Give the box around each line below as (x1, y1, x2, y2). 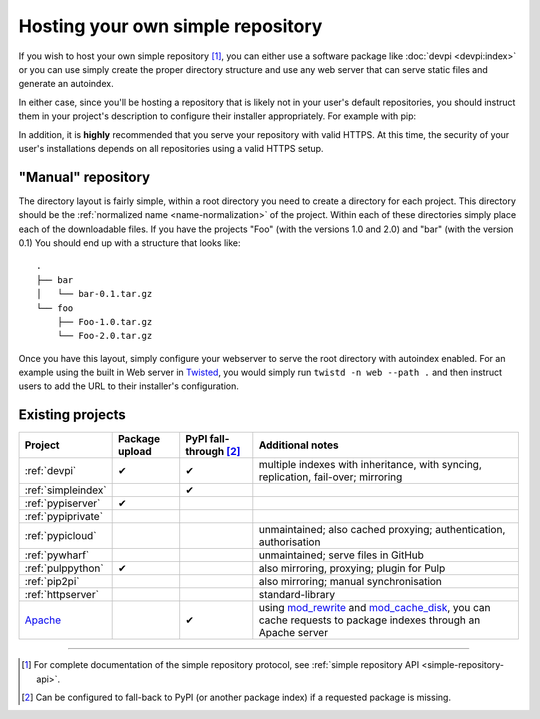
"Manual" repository (18, 168, 150, 185)
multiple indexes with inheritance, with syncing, (258, 458, 482, 472)
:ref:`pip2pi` (24, 575, 80, 589)
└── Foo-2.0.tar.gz (56, 330, 153, 342)
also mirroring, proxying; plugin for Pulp (258, 561, 446, 575)
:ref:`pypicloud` (24, 529, 97, 543)
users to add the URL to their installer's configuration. (18, 380, 239, 392)
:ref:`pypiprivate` (24, 510, 104, 524)
